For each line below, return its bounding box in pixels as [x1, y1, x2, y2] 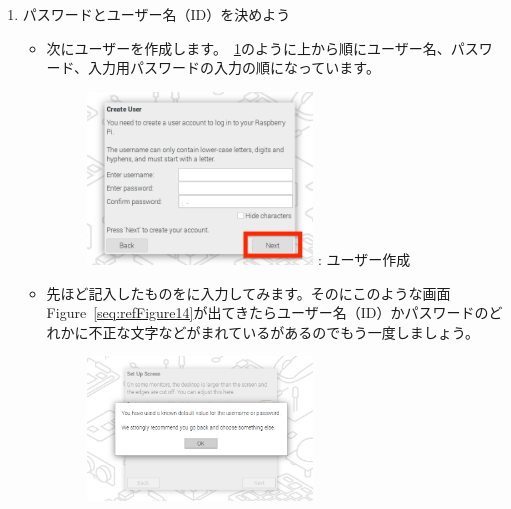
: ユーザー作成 [318, 248, 411, 269]
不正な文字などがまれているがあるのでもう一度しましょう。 [88, 321, 479, 342]
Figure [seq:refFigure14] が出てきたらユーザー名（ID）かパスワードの [46, 302, 489, 323]
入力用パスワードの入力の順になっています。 [88, 57, 380, 78]
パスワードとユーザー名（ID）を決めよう [22, 4, 291, 24]
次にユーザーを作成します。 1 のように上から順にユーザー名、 [46, 37, 451, 58]
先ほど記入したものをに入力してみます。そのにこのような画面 [46, 282, 451, 303]
